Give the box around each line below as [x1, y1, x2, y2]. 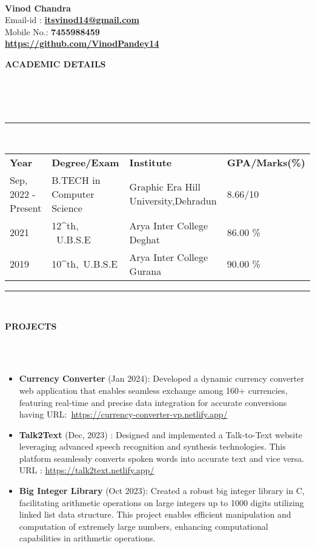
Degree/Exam [51, 155, 119, 169]
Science [51, 200, 82, 215]
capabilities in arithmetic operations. [19, 532, 156, 544]
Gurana [129, 263, 162, 278]
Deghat [129, 232, 161, 246]
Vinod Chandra [5, 1, 71, 14]
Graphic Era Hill [129, 180, 201, 194]
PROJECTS [5, 319, 57, 332]
